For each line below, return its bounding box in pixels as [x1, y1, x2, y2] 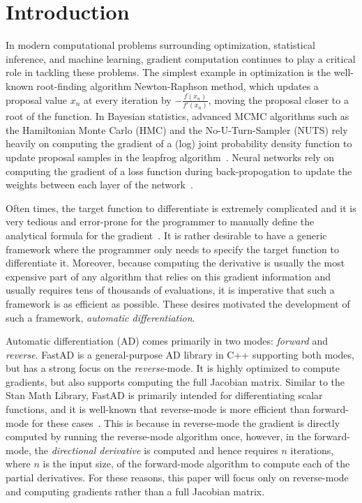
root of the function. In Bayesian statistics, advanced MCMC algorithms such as [6, 109, 349, 123]
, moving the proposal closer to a [208, 92, 349, 107]
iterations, [290, 442, 334, 457]
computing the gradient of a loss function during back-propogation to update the [6, 163, 352, 178]
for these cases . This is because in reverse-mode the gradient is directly [31, 415, 340, 430]
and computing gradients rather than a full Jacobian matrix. [6, 483, 265, 498]
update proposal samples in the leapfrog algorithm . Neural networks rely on [6, 149, 335, 164]
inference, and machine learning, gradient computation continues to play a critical [6, 51, 356, 66]
